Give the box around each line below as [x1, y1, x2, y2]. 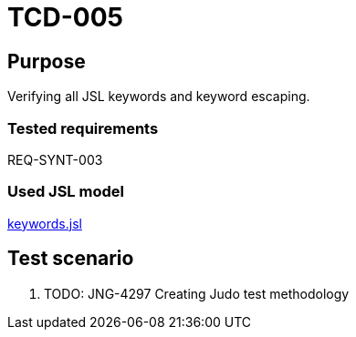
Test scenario [7, 247, 134, 271]
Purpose [7, 49, 86, 73]
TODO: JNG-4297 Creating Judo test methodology [44, 285, 350, 301]
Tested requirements [7, 118, 159, 138]
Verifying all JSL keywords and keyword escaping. [7, 88, 310, 105]
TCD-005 [7, 2, 124, 33]
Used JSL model [7, 182, 124, 201]
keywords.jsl [7, 215, 82, 231]
